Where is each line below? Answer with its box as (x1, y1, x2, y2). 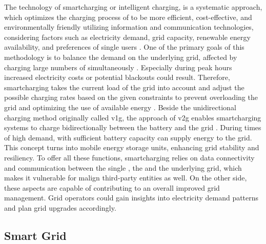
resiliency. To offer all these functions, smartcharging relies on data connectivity (4, 152, 255, 162)
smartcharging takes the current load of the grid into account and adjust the (4, 82, 244, 92)
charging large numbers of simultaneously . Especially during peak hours (4, 62, 232, 72)
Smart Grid (4, 227, 67, 243)
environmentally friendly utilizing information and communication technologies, (4, 22, 254, 32)
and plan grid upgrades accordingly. (4, 202, 116, 213)
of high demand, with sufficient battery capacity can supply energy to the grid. (4, 132, 252, 143)
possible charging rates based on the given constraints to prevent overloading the (4, 92, 258, 103)
